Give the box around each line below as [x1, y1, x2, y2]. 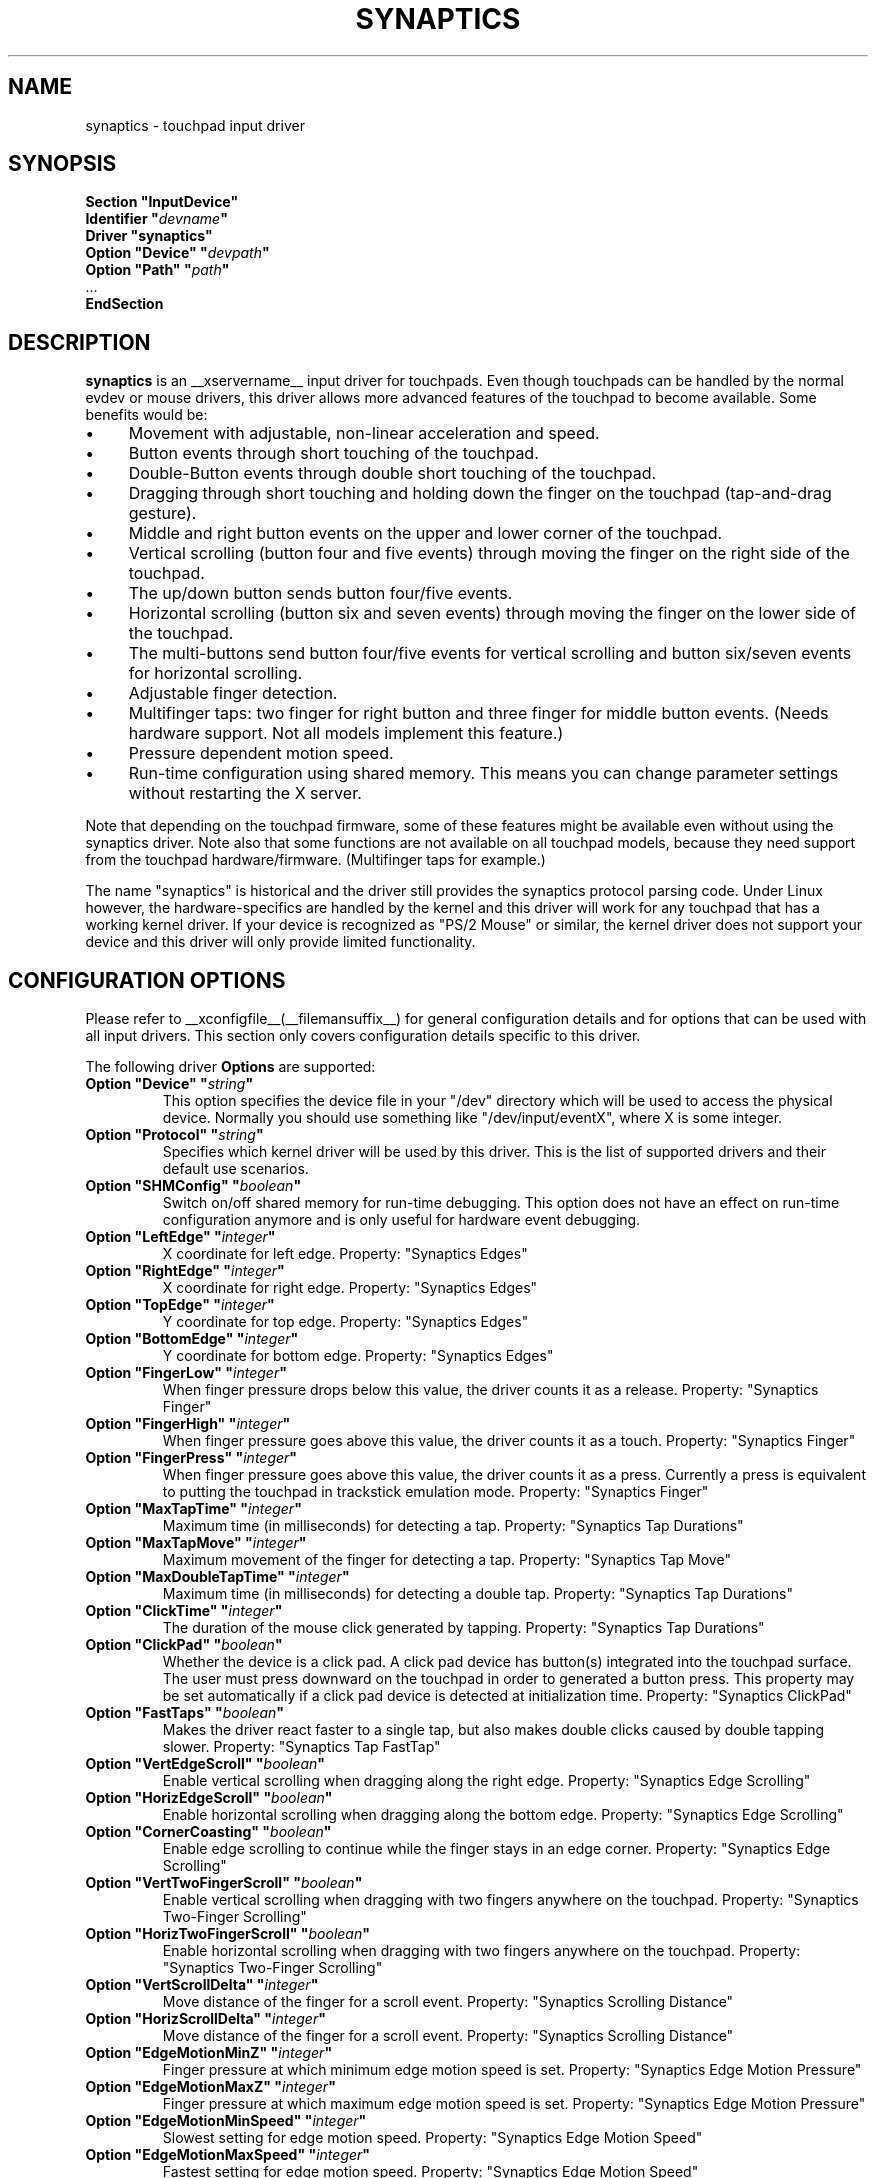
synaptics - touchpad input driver [85, 116, 305, 134]
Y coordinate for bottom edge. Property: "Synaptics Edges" [162, 1347, 554, 1365]
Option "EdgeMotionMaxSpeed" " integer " [85, 2146, 371, 2164]
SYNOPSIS [8, 151, 117, 177]
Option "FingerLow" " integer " [85, 1364, 287, 1382]
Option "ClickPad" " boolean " [85, 1636, 283, 1654]
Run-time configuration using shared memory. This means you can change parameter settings [128, 763, 839, 784]
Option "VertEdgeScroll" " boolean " [85, 1755, 325, 1773]
